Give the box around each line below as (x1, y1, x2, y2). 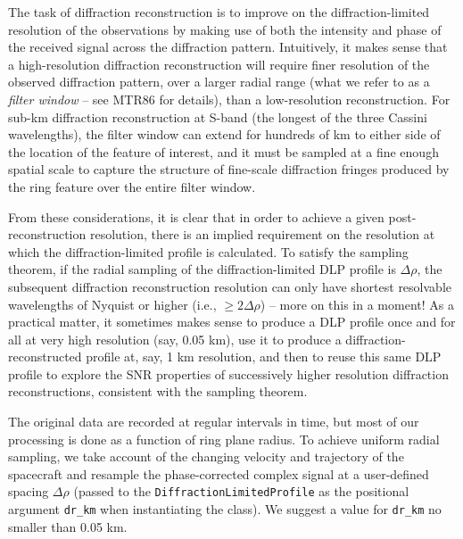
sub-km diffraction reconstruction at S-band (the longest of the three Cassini (8, 107, 427, 126)
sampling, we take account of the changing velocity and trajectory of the (8, 447, 404, 466)
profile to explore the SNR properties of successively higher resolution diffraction (8, 364, 449, 383)
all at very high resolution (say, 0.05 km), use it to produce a (8, 329, 342, 348)
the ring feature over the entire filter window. (8, 177, 256, 195)
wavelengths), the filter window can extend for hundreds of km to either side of (8, 125, 441, 144)
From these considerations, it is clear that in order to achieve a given (8, 207, 384, 226)
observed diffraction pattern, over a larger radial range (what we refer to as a (8, 72, 430, 91)
